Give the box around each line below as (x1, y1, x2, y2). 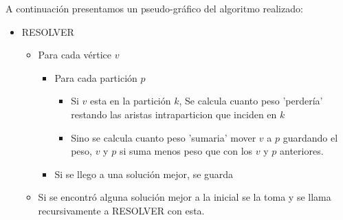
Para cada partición (54, 70, 137, 85)
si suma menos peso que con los (119, 144, 253, 158)
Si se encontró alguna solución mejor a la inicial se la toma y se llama (38, 190, 331, 204)
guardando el (283, 130, 338, 144)
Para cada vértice (38, 47, 112, 62)
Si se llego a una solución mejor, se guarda (54, 166, 234, 181)
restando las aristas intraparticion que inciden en (71, 107, 277, 121)
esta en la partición (89, 93, 171, 108)
